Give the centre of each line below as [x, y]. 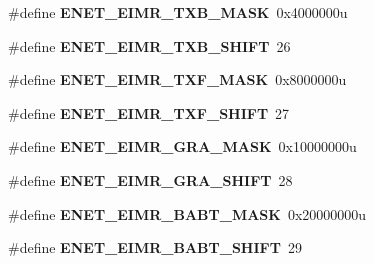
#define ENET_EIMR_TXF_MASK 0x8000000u [177, 79]
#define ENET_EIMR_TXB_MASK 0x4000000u [178, 12]
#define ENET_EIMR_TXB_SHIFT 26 [149, 45]
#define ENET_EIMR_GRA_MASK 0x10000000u [182, 146]
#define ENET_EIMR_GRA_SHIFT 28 [150, 179]
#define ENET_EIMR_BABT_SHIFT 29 [155, 247]
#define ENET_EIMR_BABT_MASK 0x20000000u [187, 213]
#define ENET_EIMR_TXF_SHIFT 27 [149, 112]
